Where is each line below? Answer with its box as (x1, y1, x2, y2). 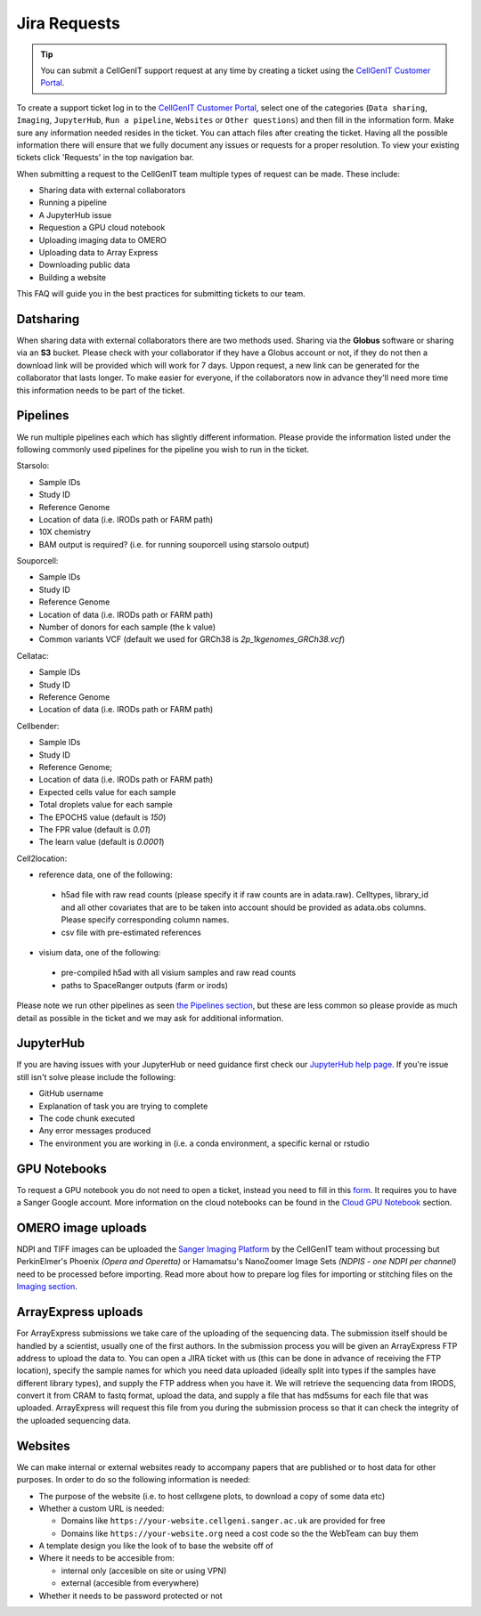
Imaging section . (16, 1281, 77, 1292)
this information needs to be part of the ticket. (16, 385, 185, 395)
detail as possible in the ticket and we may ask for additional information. (16, 1012, 284, 1023)
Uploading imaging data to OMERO (38, 234, 167, 245)
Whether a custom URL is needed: (38, 1503, 165, 1514)
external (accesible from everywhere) (61, 1578, 200, 1588)
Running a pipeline (38, 197, 107, 208)
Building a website (38, 272, 107, 282)
